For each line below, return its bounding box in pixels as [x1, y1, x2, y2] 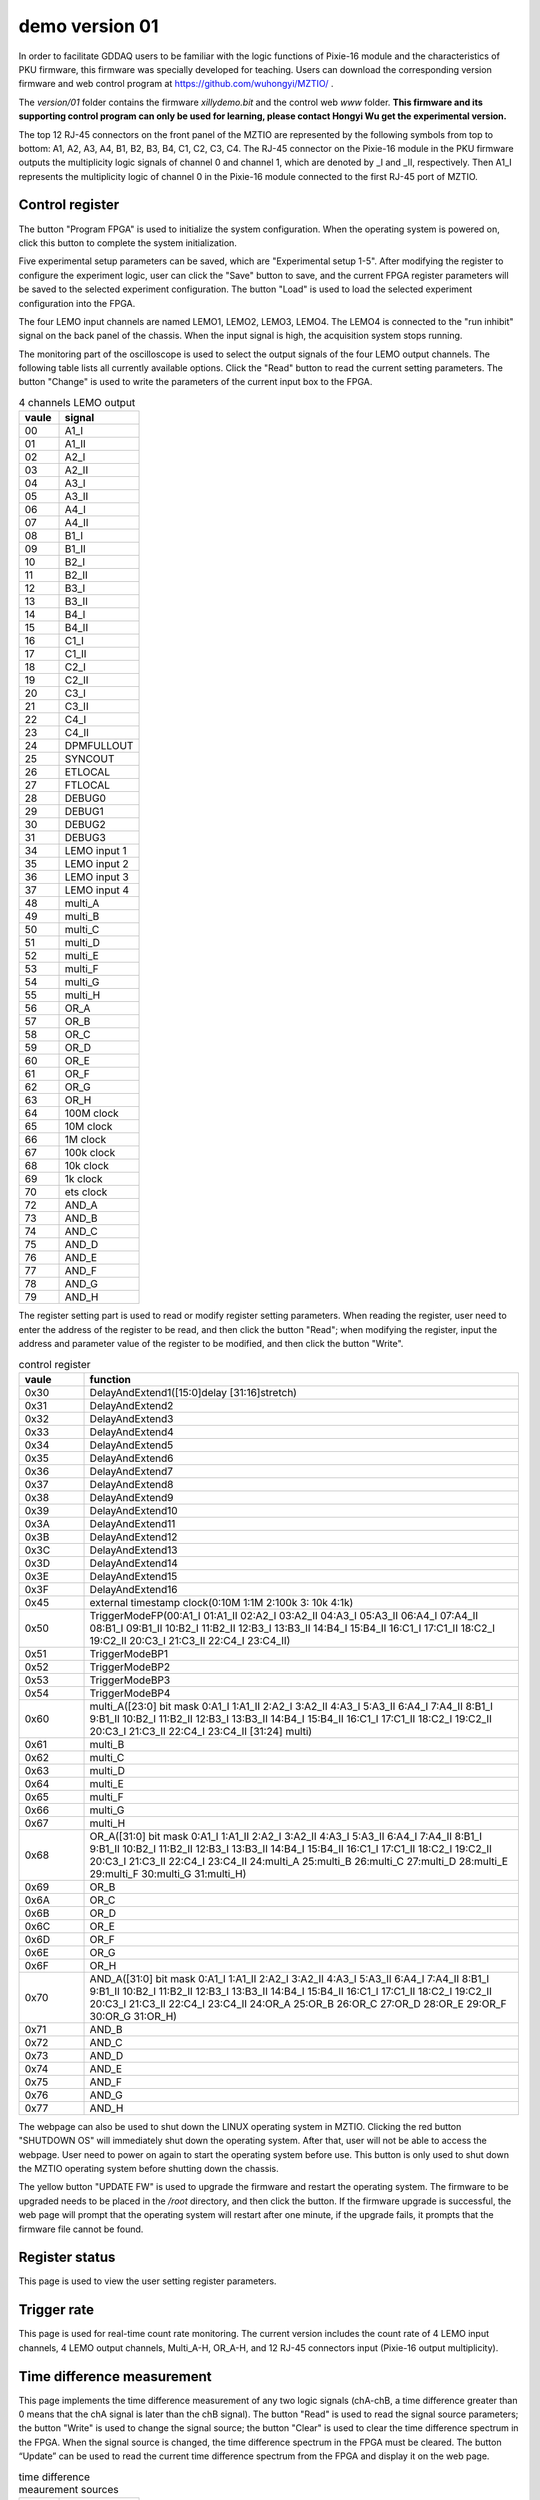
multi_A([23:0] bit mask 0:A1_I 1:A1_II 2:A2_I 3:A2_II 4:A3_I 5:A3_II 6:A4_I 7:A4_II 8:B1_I [89, 1699, 494, 1713]
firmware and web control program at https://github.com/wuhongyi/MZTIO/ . [18, 78, 334, 90]
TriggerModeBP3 [89, 1673, 171, 1687]
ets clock [64, 1185, 108, 1199]
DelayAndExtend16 [89, 1582, 179, 1596]
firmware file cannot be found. [18, 2223, 144, 2235]
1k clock [64, 1172, 104, 1186]
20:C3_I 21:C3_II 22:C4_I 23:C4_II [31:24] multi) [89, 1724, 313, 1738]
